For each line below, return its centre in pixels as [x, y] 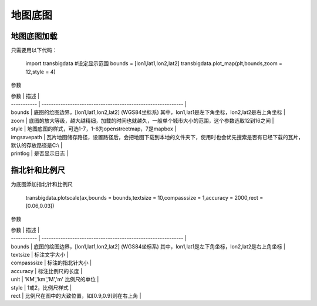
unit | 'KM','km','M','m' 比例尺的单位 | [55, 280]
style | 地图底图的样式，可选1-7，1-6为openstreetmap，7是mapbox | [94, 129]
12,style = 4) [41, 72]
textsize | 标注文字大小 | [40, 255]
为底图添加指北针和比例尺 [42, 184]
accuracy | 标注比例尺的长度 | [46, 271]
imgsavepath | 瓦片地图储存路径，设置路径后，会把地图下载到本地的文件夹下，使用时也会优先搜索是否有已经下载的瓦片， [157, 137]
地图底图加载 [34, 36]
